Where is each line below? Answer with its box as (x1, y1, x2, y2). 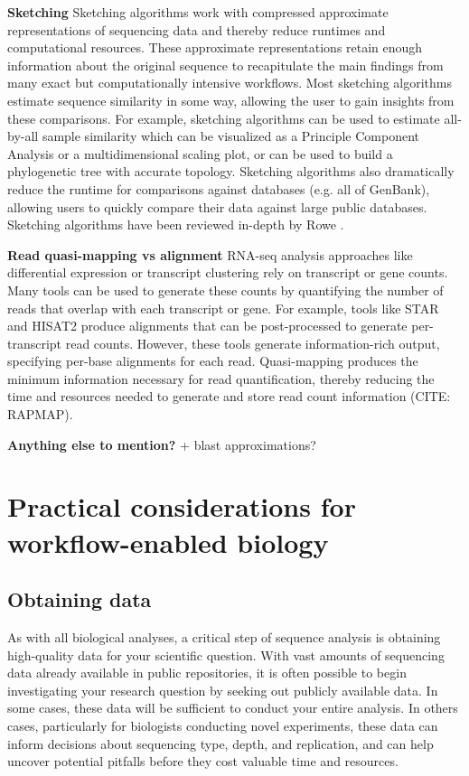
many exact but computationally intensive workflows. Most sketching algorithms (7, 73, 453, 92)
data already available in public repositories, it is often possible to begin (7, 663, 407, 682)
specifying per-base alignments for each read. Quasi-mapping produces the (7, 351, 418, 370)
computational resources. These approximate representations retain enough (7, 38, 423, 57)
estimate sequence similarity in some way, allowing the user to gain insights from (7, 90, 455, 109)
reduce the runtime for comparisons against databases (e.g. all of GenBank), (7, 179, 430, 198)
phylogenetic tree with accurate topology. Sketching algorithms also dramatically (7, 162, 455, 181)
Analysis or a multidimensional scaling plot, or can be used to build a (7, 144, 393, 163)
